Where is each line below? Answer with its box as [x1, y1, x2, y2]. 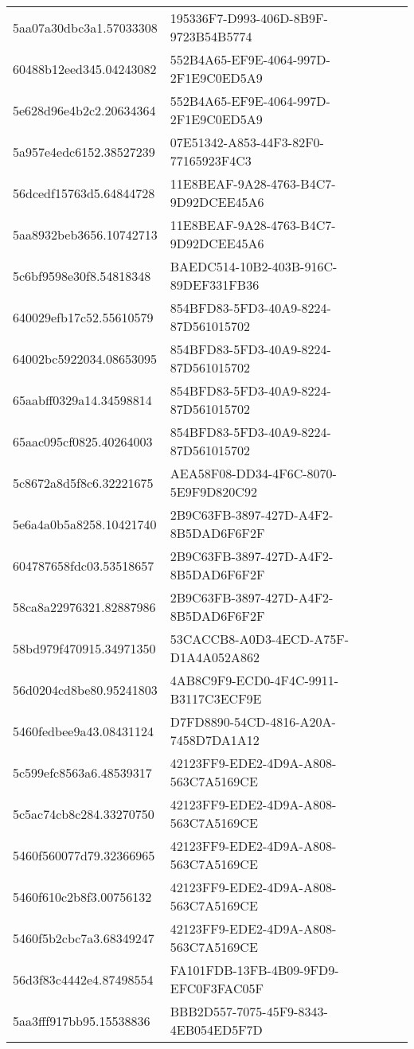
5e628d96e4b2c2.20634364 [13, 100, 156, 119]
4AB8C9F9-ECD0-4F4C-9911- [170, 671, 339, 689]
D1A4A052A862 [170, 648, 260, 666]
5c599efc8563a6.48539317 [13, 762, 152, 782]
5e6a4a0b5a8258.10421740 [13, 514, 157, 533]
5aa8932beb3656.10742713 [13, 224, 158, 244]
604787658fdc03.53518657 [13, 556, 154, 575]
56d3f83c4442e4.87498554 [13, 969, 154, 989]
